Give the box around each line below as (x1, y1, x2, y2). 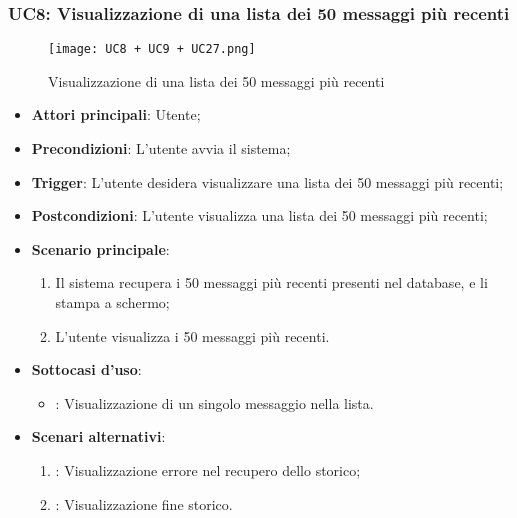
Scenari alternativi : (31, 426, 166, 447)
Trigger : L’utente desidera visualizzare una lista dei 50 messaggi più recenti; (31, 171, 504, 192)
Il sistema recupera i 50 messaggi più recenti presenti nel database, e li (55, 272, 488, 293)
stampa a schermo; (55, 292, 170, 313)
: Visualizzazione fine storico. (55, 493, 233, 514)
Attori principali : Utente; (31, 104, 201, 125)
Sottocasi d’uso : (31, 359, 142, 380)
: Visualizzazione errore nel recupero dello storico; (55, 460, 361, 480)
